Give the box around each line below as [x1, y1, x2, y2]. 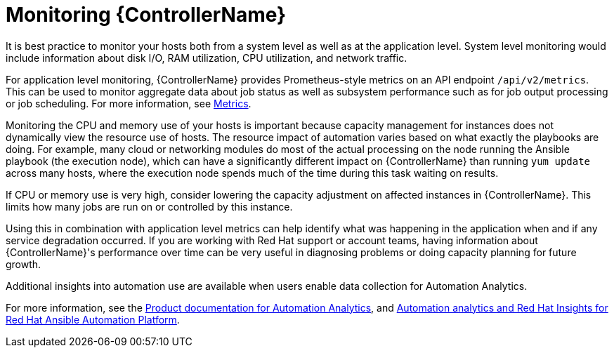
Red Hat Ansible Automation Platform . [6, 313, 180, 326]
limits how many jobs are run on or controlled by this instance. [6, 200, 293, 213]
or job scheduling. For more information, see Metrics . [6, 97, 252, 109]
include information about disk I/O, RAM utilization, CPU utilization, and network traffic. [6, 51, 407, 64]
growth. [6, 258, 41, 270]
